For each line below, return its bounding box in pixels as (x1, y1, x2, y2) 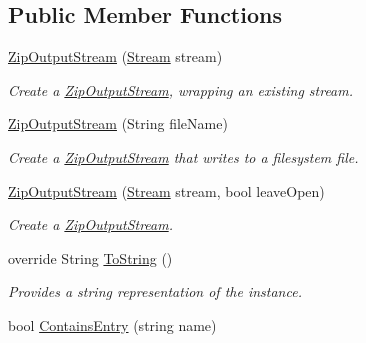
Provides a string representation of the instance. (8, 281, 302, 302)
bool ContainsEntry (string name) (8, 314, 217, 335)
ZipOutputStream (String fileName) (8, 113, 228, 134)
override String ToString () (8, 247, 173, 268)
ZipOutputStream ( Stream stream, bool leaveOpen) (8, 180, 325, 201)
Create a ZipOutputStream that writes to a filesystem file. (8, 146, 359, 167)
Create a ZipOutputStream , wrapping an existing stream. (8, 79, 354, 100)
